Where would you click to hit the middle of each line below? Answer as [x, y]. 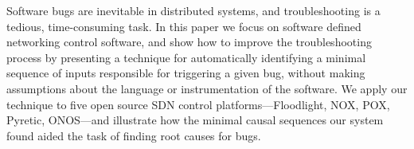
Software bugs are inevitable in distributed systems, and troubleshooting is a [193, 10]
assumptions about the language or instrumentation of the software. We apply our [207, 88]
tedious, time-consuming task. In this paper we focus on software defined [184, 26]
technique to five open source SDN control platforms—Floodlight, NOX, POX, [198, 104]
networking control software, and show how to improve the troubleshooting [189, 42]
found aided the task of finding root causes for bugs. [134, 135]
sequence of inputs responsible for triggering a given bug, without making [186, 73]
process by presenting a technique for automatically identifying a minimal [186, 57]
